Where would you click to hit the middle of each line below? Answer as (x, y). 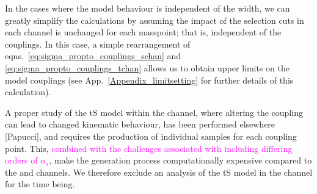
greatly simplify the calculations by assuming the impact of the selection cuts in (155, 20)
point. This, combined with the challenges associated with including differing (149, 148)
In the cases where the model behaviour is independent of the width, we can (148, 8)
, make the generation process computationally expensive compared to (180, 160)
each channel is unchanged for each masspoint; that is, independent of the (143, 32)
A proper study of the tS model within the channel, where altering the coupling (154, 112)
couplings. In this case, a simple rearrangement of (98, 44)
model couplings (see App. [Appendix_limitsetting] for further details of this (149, 80)
